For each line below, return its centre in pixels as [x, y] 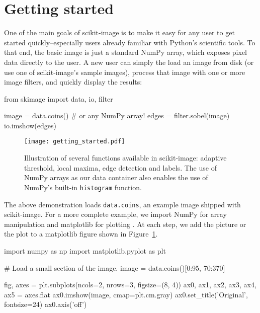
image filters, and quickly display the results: [73, 82]
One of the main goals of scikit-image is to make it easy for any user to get [119, 32]
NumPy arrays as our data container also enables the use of [116, 177]
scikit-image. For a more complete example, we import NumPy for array [115, 214]
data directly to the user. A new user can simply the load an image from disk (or [129, 62]
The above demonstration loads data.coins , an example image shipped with [122, 204]
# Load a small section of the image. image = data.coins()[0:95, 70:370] [115, 267]
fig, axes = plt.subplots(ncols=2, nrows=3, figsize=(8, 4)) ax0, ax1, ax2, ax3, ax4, [130, 285]
